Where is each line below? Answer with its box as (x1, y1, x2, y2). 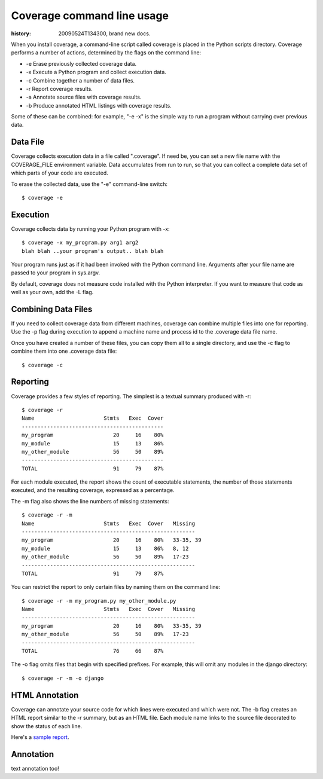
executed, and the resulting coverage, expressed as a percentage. (11, 487, 175, 494)
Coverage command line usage (11, 9, 169, 22)
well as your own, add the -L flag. (11, 289, 94, 296)
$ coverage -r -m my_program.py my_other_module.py (22, 597, 176, 604)
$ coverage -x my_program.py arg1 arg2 (22, 239, 139, 246)
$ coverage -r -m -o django (22, 674, 104, 682)
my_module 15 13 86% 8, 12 (22, 545, 189, 552)
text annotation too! (11, 765, 59, 772)
